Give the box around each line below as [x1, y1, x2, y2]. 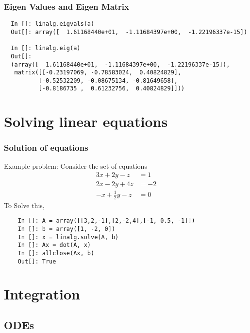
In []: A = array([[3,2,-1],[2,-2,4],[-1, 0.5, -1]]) [17, 217, 195, 225]
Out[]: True [17, 258, 56, 265]
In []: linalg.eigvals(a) [11, 20, 95, 28]
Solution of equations [4, 141, 88, 154]
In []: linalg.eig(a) [11, 45, 81, 52]
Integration [4, 284, 80, 304]
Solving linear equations [4, 111, 168, 131]
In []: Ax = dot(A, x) [17, 242, 91, 249]
